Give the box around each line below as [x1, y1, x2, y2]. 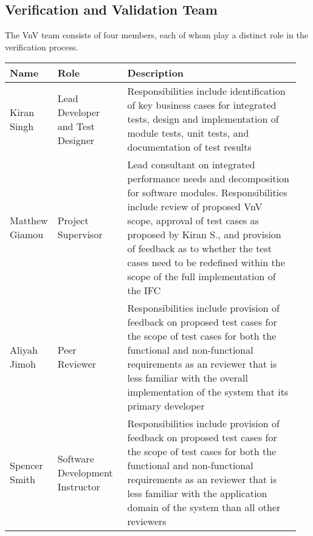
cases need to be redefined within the [127, 255, 285, 270]
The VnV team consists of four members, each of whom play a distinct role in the [5, 29, 309, 41]
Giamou [10, 227, 44, 242]
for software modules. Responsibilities [127, 185, 287, 200]
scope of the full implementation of [127, 269, 276, 284]
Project [57, 213, 89, 228]
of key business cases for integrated [127, 98, 277, 112]
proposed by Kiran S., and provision [127, 227, 281, 242]
